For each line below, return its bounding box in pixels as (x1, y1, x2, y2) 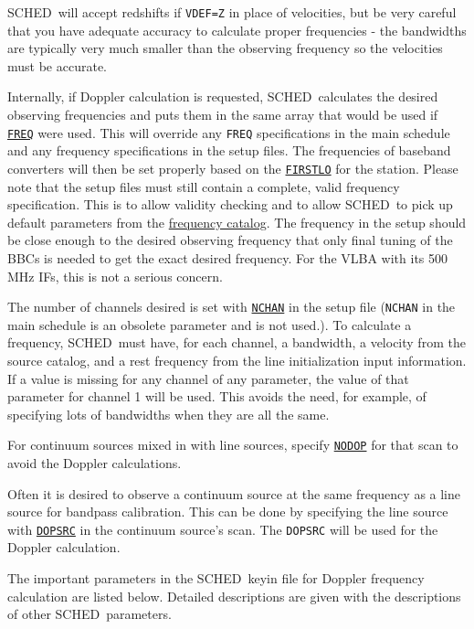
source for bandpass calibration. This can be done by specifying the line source (7, 502, 448, 521)
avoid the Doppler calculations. (7, 453, 182, 472)
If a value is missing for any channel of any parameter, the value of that (7, 368, 409, 388)
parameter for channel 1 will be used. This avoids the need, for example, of (7, 387, 427, 406)
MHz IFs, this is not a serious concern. (7, 266, 223, 285)
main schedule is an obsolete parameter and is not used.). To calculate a (7, 314, 412, 334)
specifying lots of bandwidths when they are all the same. (7, 404, 330, 423)
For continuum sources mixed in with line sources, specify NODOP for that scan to (7, 435, 458, 454)
